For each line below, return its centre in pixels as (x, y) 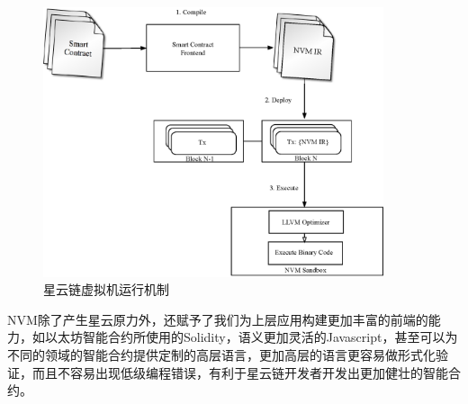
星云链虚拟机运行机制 (106, 289)
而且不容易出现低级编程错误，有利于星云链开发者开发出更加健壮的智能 (240, 372)
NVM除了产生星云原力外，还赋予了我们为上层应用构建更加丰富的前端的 (218, 319)
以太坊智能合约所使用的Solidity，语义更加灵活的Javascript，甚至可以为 (251, 337)
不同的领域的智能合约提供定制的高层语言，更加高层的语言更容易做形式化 (221, 355)
